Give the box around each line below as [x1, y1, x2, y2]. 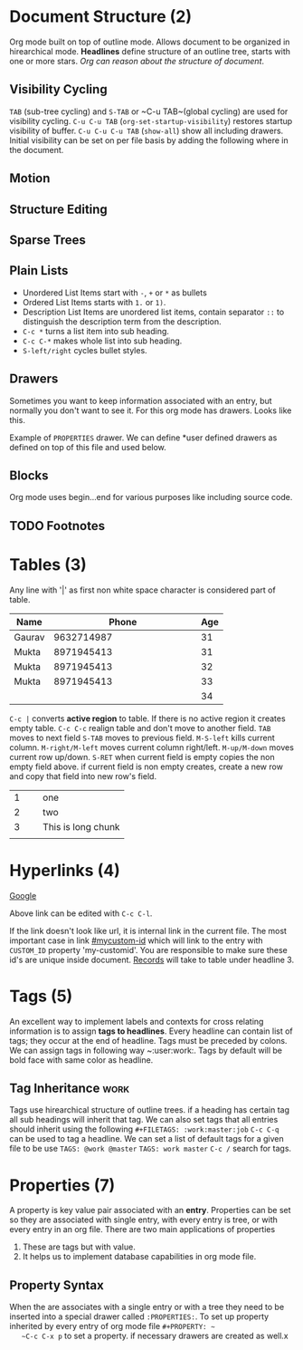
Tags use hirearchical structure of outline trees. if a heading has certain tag [9, 1104, 290, 1115]
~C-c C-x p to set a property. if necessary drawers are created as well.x [21, 1330, 289, 1342]
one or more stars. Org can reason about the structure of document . [9, 55, 265, 66]
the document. [9, 144, 64, 155]
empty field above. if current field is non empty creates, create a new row [9, 761, 283, 772]
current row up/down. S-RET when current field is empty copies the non [9, 751, 275, 762]
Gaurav [14, 631, 45, 643]
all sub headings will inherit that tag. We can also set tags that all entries [9, 1114, 279, 1125]
